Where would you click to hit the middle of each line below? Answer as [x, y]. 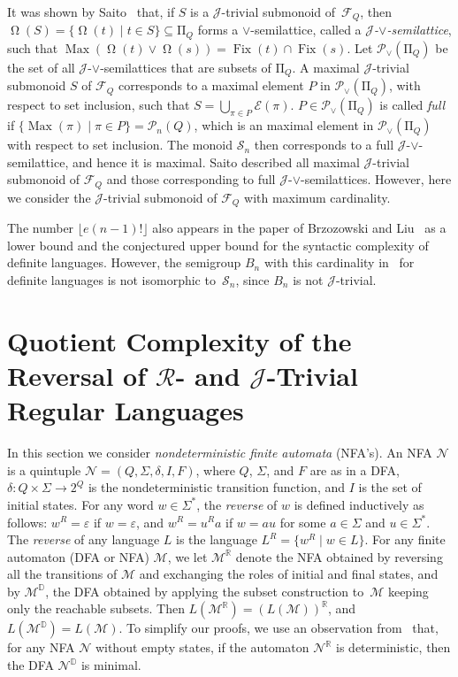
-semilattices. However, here [376, 179]
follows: [27, 522]
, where [215, 469]
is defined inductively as [359, 504]
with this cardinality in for [339, 262]
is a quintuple [44, 469]
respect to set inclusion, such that [99, 105]
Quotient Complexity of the [179, 340]
